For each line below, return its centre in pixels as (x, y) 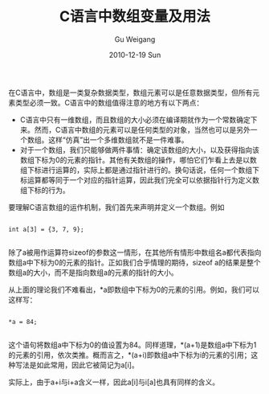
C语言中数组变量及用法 (135, 16)
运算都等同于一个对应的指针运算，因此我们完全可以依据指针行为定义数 (143, 180)
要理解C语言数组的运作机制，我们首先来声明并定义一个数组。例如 (116, 207)
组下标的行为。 (45, 190)
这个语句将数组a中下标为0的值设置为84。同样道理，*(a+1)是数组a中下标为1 (132, 345)
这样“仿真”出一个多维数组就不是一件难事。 (118, 140)
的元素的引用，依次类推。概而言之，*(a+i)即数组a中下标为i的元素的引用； (130, 355)
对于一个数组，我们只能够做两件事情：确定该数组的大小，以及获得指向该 (139, 150)
